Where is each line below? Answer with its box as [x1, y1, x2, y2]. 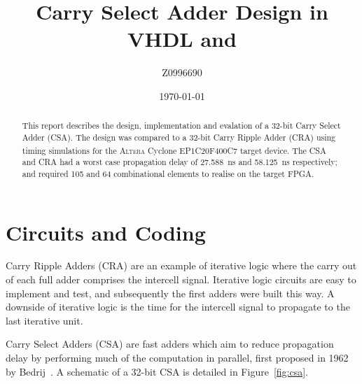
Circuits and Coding [6, 218, 206, 246]
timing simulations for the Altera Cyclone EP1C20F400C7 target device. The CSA [22, 144, 326, 156]
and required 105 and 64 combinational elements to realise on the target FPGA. [22, 167, 314, 179]
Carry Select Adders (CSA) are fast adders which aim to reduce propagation [6, 336, 334, 351]
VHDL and [127, 24, 237, 53]
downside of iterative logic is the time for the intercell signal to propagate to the [6, 299, 350, 314]
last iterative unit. [6, 313, 83, 327]
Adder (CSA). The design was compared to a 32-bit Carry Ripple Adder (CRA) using [22, 131, 336, 143]
